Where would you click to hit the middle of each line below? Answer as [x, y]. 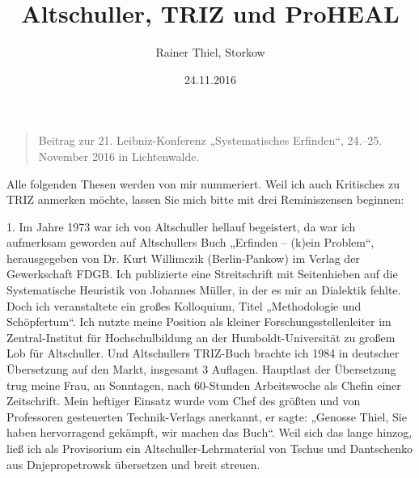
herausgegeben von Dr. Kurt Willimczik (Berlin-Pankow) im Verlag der [183, 258]
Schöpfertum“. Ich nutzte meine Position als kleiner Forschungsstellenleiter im [199, 321]
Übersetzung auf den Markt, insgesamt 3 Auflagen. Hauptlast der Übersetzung [201, 369]
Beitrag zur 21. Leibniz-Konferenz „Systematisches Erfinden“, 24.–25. [210, 140]
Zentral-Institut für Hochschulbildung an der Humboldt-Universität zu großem [201, 337]
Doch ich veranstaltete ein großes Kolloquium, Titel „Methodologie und [184, 305]
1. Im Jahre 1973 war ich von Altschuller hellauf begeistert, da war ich [181, 226]
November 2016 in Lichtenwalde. [119, 156]
